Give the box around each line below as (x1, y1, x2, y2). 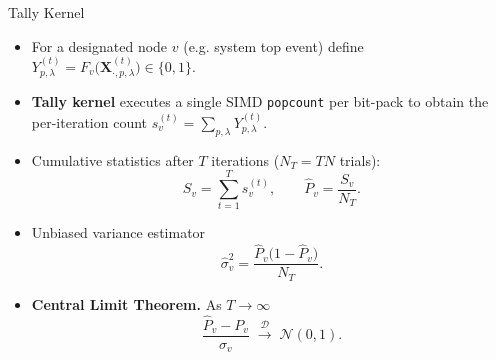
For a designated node (31, 35, 168, 56)
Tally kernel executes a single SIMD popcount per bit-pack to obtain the (31, 91, 489, 112)
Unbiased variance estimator (31, 222, 206, 243)
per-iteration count (31, 111, 148, 132)
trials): (339, 149, 381, 170)
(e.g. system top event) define (183, 35, 364, 56)
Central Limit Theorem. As (31, 293, 222, 314)
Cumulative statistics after (31, 149, 194, 170)
